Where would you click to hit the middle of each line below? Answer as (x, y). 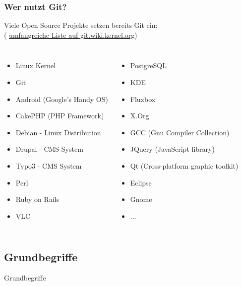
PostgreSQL (148, 65)
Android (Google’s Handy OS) (62, 99)
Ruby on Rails (37, 199)
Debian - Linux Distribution (58, 132)
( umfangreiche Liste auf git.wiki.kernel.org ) (71, 35)
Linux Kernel (36, 65)
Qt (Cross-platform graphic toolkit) (184, 165)
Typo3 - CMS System (49, 165)
